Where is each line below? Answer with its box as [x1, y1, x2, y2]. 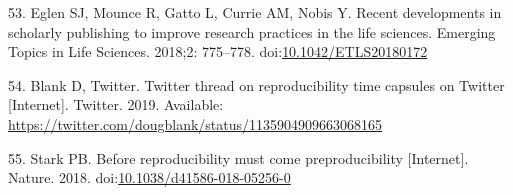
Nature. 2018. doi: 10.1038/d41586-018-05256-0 [8, 167, 291, 188]
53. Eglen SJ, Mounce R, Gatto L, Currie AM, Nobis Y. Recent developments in [8, 2, 502, 22]
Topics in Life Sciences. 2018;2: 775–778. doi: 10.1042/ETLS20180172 [8, 41, 428, 62]
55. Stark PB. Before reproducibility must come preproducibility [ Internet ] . [8, 147, 469, 168]
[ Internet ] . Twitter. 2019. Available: [8, 94, 224, 115]
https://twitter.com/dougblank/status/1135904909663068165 [8, 113, 383, 134]
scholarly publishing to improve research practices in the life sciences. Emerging [8, 21, 496, 42]
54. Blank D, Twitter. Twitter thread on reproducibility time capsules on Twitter [8, 74, 505, 95]
